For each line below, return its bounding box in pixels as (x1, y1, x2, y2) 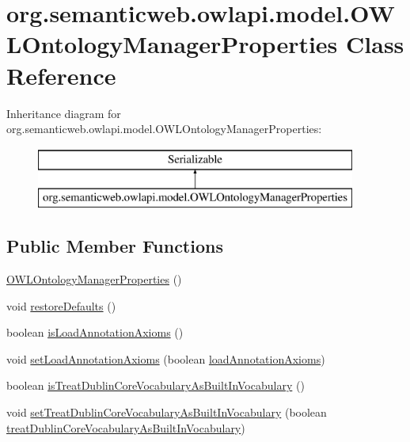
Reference (6, 59, 116, 91)
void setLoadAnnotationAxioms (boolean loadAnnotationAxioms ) (6, 350, 325, 367)
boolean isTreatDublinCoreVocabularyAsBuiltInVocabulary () (6, 377, 305, 394)
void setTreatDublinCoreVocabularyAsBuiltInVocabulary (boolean (6, 404, 327, 421)
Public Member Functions (6, 234, 223, 258)
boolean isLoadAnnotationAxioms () (6, 324, 184, 341)
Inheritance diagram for (6, 105, 121, 121)
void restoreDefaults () (6, 297, 116, 314)
